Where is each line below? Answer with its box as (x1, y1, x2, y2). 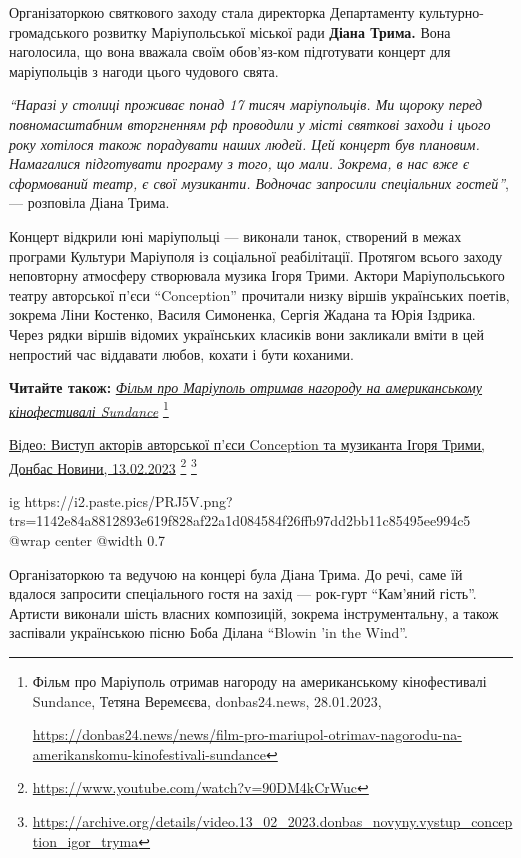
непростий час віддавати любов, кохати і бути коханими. (9, 343, 354, 364)
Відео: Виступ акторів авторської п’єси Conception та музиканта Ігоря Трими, (9, 433, 485, 454)
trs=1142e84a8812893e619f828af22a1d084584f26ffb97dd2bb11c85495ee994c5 (9, 510, 471, 531)
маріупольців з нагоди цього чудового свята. (9, 60, 279, 81)
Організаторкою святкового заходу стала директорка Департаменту (9, 2, 415, 22)
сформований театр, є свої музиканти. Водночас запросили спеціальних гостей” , (9, 172, 509, 193)
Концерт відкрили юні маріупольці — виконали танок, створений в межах (9, 225, 462, 246)
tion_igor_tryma (32, 830, 139, 851)
